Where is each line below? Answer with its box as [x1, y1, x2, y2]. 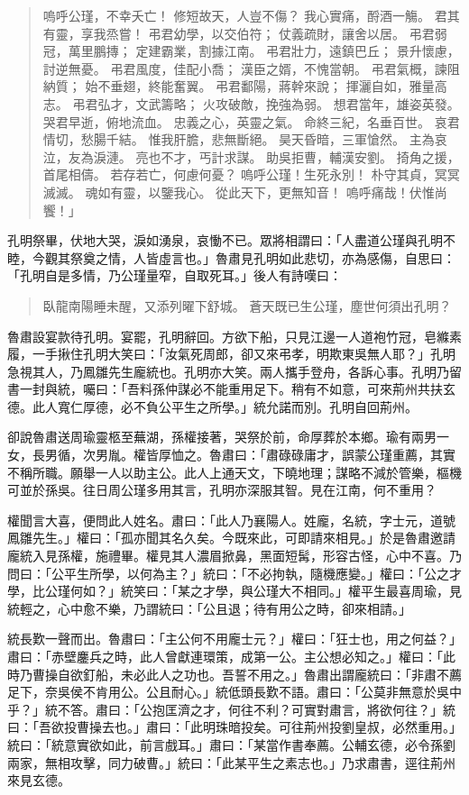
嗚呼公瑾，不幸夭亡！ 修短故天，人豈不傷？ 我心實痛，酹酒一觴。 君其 [42, 6, 460, 24]
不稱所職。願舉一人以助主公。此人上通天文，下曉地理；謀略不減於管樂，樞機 [7, 462, 462, 481]
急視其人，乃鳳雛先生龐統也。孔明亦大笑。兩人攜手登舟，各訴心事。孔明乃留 [7, 361, 462, 380]
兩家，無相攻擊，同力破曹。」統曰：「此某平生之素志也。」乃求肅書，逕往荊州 [7, 753, 455, 772]
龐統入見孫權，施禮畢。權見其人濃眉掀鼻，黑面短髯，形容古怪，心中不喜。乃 [7, 546, 462, 565]
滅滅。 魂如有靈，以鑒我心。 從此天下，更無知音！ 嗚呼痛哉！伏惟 [42, 182, 435, 201]
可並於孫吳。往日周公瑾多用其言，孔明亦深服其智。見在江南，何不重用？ [7, 480, 437, 499]
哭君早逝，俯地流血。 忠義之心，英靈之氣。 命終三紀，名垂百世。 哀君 [42, 112, 460, 131]
